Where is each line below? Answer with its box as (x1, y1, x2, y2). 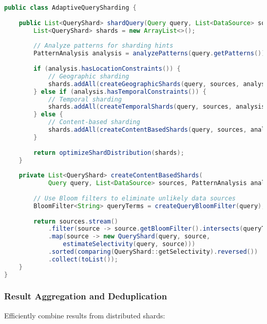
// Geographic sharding (48, 72, 129, 80)
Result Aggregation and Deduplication (4, 290, 167, 302)
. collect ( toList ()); (48, 255, 118, 263)
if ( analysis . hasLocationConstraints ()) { (33, 65, 181, 72)
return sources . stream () (33, 217, 118, 225)
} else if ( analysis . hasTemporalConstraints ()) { (33, 88, 206, 95)
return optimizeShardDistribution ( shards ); (33, 149, 184, 156)
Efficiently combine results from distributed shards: (4, 310, 165, 320)
